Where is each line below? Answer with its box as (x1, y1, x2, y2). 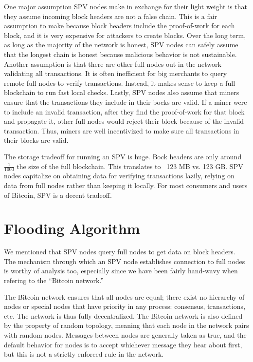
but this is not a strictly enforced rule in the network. (4, 349, 164, 359)
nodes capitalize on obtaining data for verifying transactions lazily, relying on (4, 171, 235, 181)
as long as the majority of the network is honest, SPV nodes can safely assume (4, 39, 238, 50)
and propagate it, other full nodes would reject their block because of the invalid (4, 116, 244, 126)
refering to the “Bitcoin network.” (4, 275, 104, 286)
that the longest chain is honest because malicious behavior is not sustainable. (4, 49, 237, 59)
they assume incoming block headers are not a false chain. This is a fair (4, 11, 217, 21)
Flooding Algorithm (4, 218, 140, 238)
